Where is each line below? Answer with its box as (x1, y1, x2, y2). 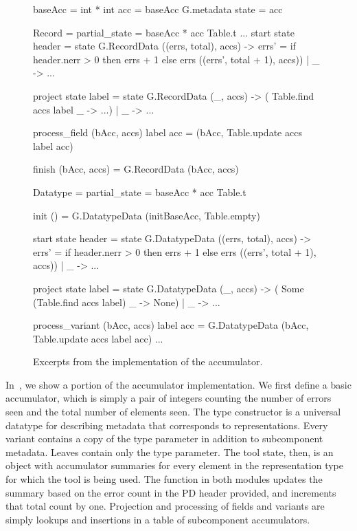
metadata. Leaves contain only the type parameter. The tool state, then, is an (5, 444, 334, 459)
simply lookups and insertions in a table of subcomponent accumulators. (5, 512, 310, 526)
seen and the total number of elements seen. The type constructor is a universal (5, 404, 341, 419)
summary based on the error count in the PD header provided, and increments (5, 485, 336, 499)
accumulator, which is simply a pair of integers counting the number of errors (5, 391, 332, 405)
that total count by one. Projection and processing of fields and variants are (5, 499, 325, 513)
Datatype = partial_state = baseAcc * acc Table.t (33, 184, 246, 199)
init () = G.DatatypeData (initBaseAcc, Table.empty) (33, 208, 260, 222)
